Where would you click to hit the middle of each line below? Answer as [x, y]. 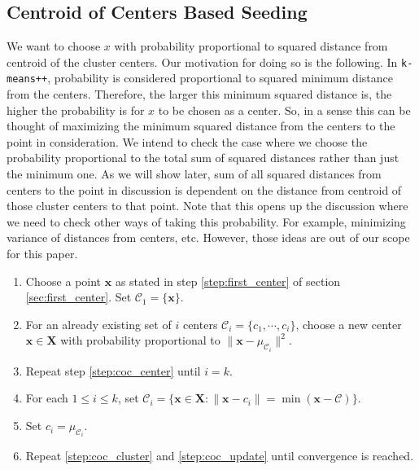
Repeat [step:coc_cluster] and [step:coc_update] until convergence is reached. [220, 456]
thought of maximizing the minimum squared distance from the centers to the [201, 126]
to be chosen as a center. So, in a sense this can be [284, 110]
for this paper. [42, 254]
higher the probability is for [76, 110]
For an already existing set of [98, 324]
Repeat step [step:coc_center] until [113, 370]
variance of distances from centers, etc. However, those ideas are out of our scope [208, 237]
